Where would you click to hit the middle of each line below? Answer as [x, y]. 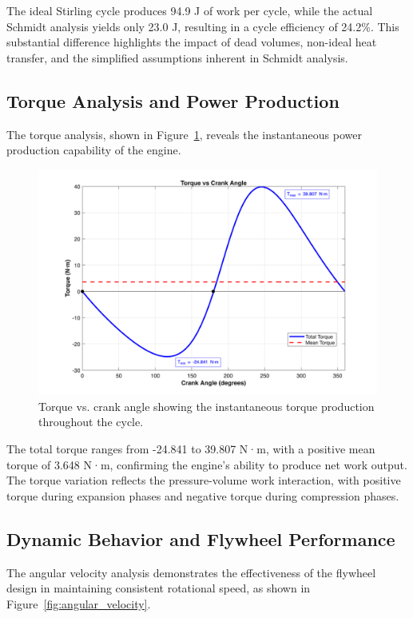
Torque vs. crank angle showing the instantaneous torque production [206, 406]
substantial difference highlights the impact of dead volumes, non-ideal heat [192, 42]
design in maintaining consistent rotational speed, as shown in [159, 588]
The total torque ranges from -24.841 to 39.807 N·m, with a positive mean [191, 448]
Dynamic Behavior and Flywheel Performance [201, 538]
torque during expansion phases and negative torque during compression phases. [203, 495]
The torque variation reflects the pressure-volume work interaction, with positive [204, 480]
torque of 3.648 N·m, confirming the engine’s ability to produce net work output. [207, 464]
